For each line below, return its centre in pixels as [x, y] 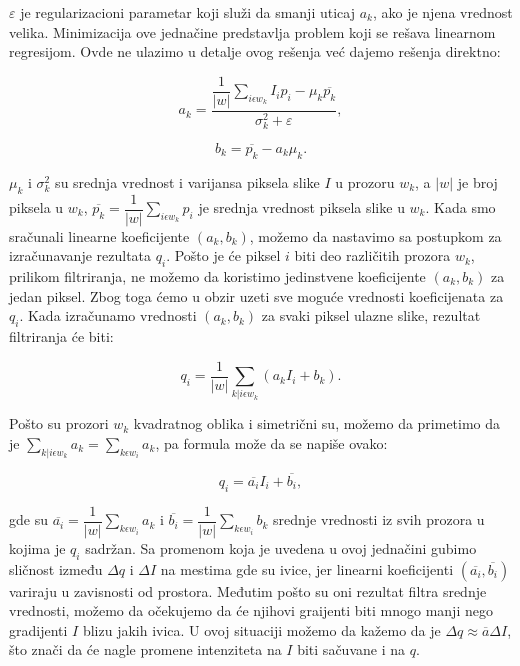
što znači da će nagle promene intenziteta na [145, 649]
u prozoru [365, 181]
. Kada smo [460, 207]
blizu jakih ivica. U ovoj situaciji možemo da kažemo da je [261, 629]
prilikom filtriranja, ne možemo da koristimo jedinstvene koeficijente [217, 276]
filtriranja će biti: [61, 335]
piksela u [36, 207]
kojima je [37, 547]
